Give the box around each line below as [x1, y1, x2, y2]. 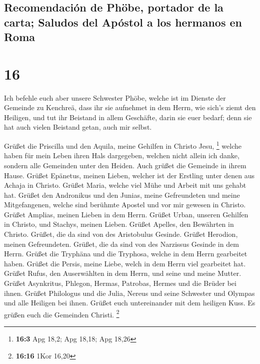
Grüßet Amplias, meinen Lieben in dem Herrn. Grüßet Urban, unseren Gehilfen [4, 209, 248, 219]
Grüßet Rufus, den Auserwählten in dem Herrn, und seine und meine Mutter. [4, 268, 241, 278]
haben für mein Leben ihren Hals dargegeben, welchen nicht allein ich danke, [4, 150, 239, 161]
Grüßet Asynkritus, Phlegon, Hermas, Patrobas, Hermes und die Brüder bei [4, 278, 236, 288]
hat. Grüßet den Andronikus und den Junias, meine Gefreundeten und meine [4, 189, 240, 200]
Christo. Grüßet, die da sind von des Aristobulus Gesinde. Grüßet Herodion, [4, 229, 238, 239]
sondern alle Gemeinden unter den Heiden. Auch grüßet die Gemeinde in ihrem [4, 160, 246, 170]
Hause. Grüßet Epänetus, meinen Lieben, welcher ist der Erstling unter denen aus [4, 170, 254, 180]
